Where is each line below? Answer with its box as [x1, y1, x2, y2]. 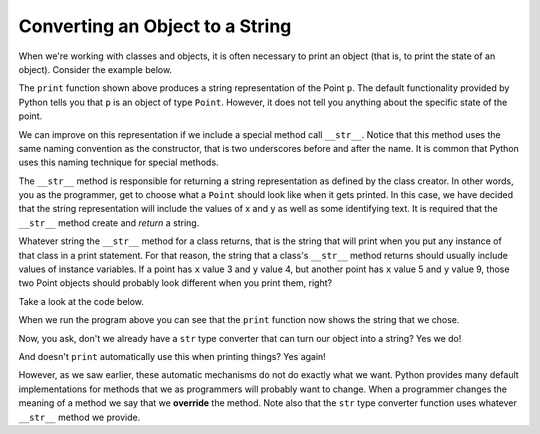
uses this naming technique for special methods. [18, 156, 219, 169]
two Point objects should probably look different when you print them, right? [18, 277, 333, 289]
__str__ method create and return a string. [18, 216, 200, 229]
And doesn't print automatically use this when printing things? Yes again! [18, 350, 327, 362]
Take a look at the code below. [18, 295, 145, 307]
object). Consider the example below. [18, 63, 173, 75]
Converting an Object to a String [18, 15, 292, 37]
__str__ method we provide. [18, 411, 141, 423]
